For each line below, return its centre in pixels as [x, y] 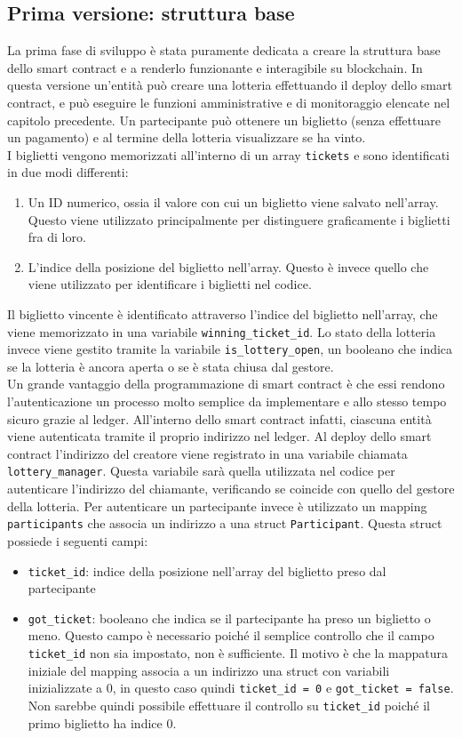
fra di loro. [57, 237]
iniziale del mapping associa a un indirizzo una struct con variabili [209, 670]
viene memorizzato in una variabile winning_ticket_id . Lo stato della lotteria [222, 331]
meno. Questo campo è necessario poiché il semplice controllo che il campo [231, 635]
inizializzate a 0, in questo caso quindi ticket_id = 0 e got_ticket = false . [241, 688]
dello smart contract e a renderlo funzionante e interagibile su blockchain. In [215, 67]
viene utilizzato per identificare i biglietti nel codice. [170, 284]
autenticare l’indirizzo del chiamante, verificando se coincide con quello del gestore [231, 489]
